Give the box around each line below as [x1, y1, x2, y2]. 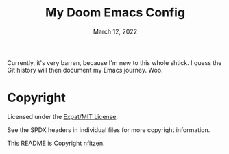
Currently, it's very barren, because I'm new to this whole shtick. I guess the [7, 58, 222, 66]
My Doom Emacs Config [45, 5, 186, 21]
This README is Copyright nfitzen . [7, 139, 105, 147]
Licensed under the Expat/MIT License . [7, 112, 119, 120]
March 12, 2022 [93, 27, 138, 36]
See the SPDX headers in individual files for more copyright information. [7, 125, 210, 134]
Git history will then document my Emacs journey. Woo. [7, 66, 163, 74]
